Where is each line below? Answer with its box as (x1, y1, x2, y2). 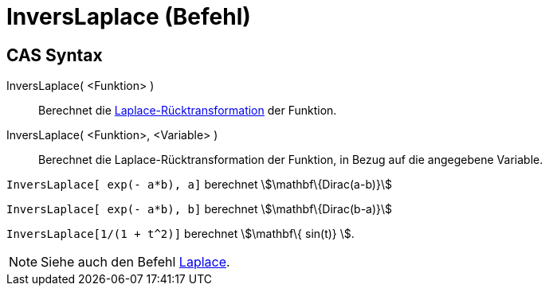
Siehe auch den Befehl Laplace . (41, 254, 230, 271)
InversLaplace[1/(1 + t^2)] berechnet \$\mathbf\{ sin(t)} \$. (6, 227, 355, 241)
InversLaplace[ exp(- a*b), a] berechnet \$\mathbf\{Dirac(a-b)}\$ (6, 177, 392, 192)
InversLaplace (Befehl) (6, 3, 251, 30)
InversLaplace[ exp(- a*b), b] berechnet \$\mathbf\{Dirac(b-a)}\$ (6, 202, 393, 216)
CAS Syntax (6, 45, 103, 65)
